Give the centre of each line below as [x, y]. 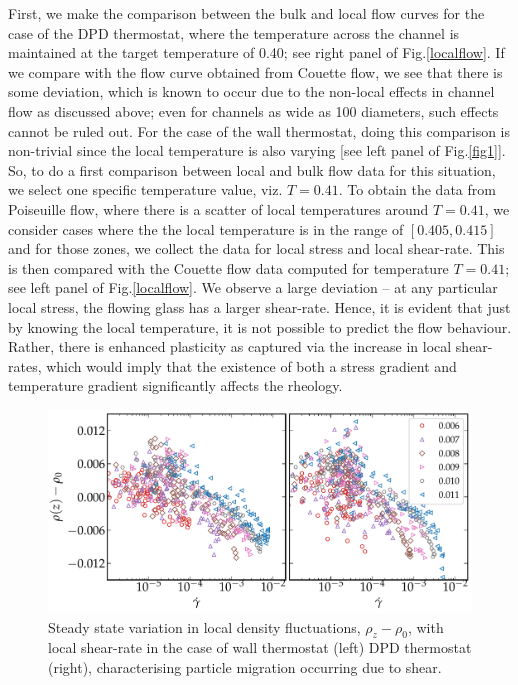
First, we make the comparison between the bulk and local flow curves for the [246, 13]
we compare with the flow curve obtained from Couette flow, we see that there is [255, 71]
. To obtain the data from [417, 189]
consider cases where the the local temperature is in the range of [206, 228]
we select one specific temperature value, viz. [145, 189]
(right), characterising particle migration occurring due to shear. [245, 666]
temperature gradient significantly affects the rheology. [175, 385]
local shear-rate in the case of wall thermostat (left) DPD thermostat [260, 647]
